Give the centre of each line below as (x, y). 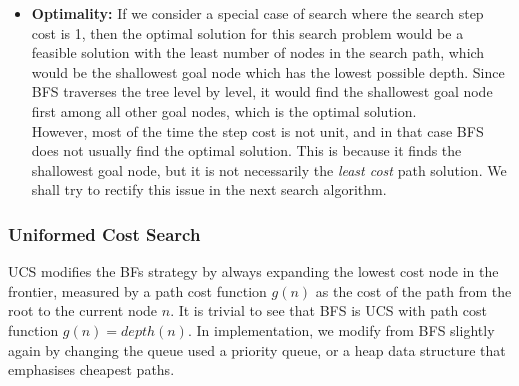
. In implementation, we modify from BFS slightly (341, 329)
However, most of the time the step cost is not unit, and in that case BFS (257, 130)
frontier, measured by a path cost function (137, 290)
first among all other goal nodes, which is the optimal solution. (224, 110)
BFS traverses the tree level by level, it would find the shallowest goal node (262, 91)
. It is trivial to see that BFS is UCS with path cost (329, 310)
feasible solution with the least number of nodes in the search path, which (258, 52)
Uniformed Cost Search (104, 233)
